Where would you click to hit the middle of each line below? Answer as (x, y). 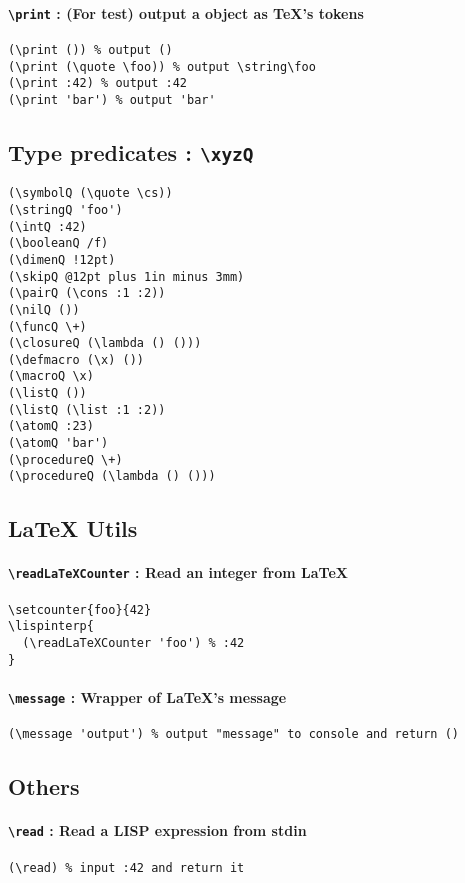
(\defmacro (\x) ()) (76, 359)
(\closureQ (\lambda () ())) (105, 343)
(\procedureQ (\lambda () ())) (112, 476)
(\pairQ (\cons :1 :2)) (87, 293)
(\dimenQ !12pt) (62, 259)
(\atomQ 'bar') (58, 443)
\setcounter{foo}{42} (80, 609)
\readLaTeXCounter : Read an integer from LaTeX (178, 572)
